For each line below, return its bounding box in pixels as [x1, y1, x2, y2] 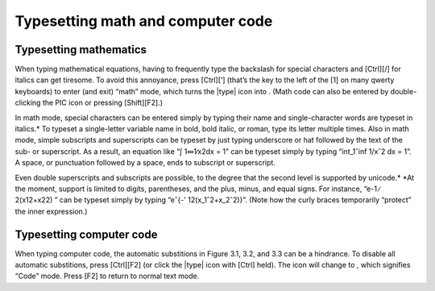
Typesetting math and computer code [14, 12, 273, 30]
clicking [14, 98, 41, 108]
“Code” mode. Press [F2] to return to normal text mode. [14, 271, 200, 281]
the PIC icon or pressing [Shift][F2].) [42, 98, 164, 108]
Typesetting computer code [14, 227, 158, 241]
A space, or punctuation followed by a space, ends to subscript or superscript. [14, 158, 275, 168]
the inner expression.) [14, 206, 88, 216]
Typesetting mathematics [14, 43, 147, 56]
